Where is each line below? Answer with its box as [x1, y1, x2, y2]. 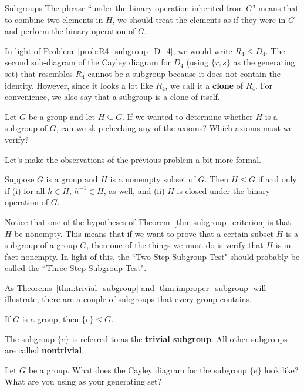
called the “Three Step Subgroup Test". [5, 262, 147, 274]
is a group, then [22, 313, 79, 325]
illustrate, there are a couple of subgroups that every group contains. [5, 293, 252, 305]
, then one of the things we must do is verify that [86, 239, 264, 251]
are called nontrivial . [5, 344, 85, 356]
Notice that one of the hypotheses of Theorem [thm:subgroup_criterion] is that [5, 215, 291, 228]
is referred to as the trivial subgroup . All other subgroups [72, 332, 288, 345]
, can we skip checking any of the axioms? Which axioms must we [56, 122, 293, 134]
